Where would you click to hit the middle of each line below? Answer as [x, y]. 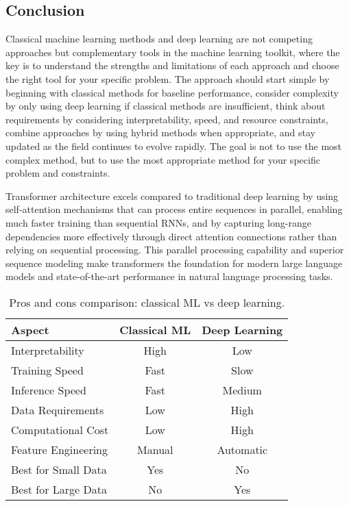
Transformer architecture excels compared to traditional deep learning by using [172, 195]
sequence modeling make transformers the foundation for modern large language [174, 263]
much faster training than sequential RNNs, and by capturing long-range [158, 222]
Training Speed [47, 370]
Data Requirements [58, 409]
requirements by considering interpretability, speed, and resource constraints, [167, 119]
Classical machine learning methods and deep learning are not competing [159, 39]
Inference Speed [49, 390]
